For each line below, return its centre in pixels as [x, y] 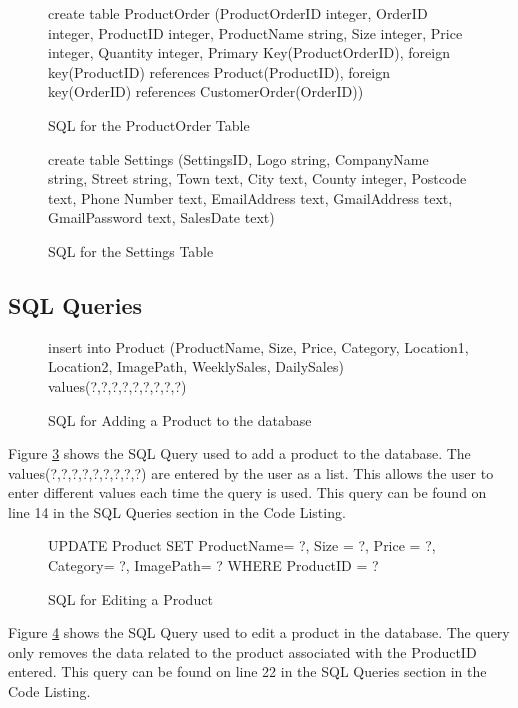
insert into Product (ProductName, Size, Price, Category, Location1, [258, 346]
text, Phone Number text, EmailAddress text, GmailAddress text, [250, 197]
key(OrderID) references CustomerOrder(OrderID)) [206, 91]
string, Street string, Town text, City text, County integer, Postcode [257, 178]
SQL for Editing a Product [130, 598]
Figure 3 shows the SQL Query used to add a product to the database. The [239, 453]
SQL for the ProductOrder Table [149, 124]
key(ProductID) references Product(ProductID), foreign [219, 71]
